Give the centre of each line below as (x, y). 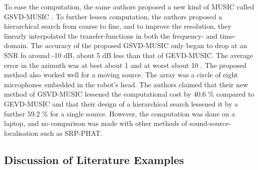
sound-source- (210, 123)
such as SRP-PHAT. (71, 133)
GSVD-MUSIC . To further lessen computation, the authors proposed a (113, 16)
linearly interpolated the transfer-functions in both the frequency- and (111, 35)
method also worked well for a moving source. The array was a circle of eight (121, 75)
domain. (16, 45)
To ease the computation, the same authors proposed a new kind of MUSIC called (129, 6)
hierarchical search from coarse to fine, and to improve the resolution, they (118, 26)
